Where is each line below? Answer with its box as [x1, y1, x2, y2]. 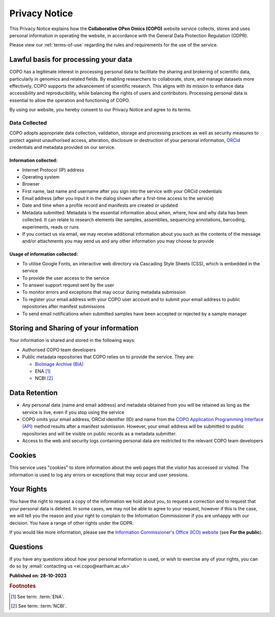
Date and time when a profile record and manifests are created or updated [22, 202, 178, 209]
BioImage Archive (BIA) [35, 361, 84, 367]
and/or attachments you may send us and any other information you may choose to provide [22, 238, 214, 244]
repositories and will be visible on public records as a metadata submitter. [22, 430, 177, 436]
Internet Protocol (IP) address [22, 166, 84, 173]
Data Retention [9, 388, 58, 398]
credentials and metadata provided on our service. [9, 144, 116, 151]
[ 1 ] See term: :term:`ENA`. [11, 594, 65, 600]
